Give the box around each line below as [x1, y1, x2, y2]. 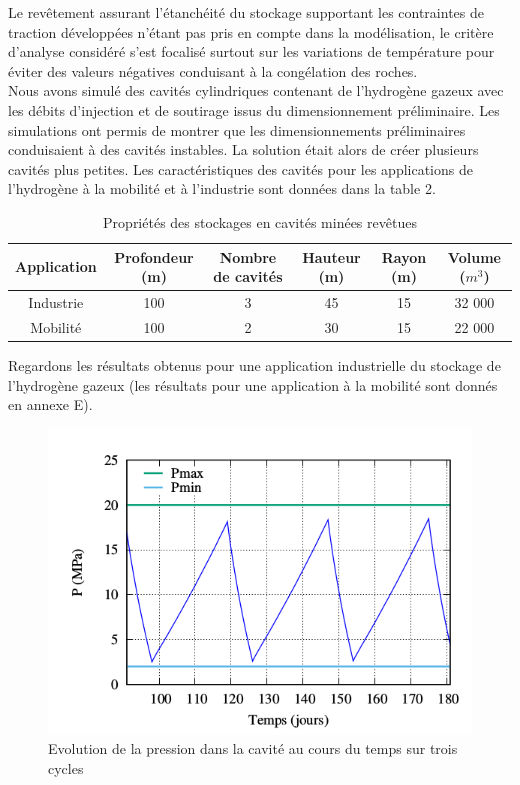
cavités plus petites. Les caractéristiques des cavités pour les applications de [8, 158, 473, 179]
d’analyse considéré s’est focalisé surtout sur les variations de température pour [8, 41, 495, 62]
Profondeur [114, 246, 194, 267]
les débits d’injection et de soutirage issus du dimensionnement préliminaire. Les [8, 99, 500, 120]
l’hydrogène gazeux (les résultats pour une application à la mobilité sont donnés [8, 374, 498, 395]
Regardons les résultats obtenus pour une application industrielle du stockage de [8, 354, 501, 375]
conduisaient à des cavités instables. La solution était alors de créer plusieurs [8, 139, 479, 160]
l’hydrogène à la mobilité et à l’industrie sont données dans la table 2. [8, 178, 436, 199]
